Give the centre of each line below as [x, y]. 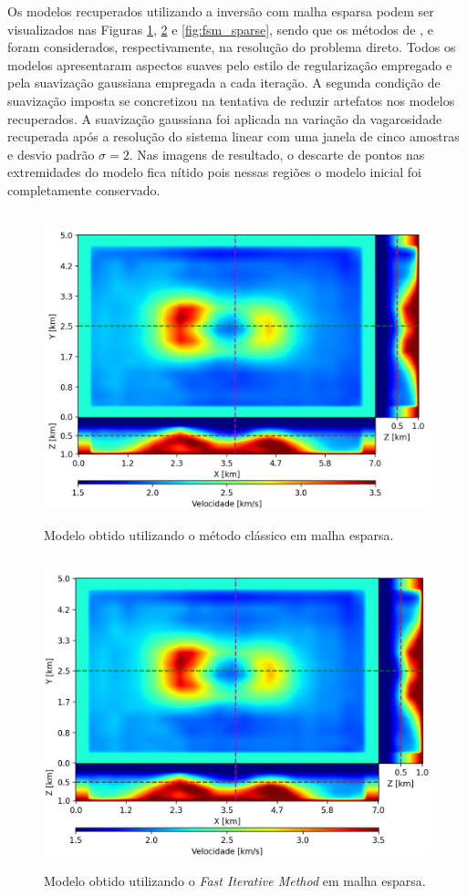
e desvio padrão [51, 154]
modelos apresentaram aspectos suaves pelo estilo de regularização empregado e [230, 64]
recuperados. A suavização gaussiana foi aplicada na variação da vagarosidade [225, 118]
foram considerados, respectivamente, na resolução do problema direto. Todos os [232, 47]
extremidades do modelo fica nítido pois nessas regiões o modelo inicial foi [214, 172]
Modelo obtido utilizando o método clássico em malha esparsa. [219, 535]
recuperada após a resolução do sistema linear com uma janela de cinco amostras [233, 136]
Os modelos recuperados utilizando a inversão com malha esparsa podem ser [221, 11]
